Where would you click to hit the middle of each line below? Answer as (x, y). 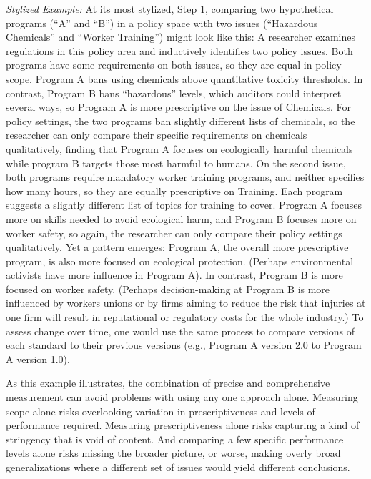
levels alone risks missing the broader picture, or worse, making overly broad (173, 453)
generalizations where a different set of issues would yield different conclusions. (178, 467)
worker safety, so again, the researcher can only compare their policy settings (174, 233)
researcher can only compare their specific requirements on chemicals (157, 135)
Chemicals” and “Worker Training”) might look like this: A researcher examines (180, 37)
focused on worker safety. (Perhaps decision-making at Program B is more (168, 288)
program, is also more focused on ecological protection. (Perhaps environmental (180, 261)
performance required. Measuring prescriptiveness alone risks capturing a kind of (183, 425)
